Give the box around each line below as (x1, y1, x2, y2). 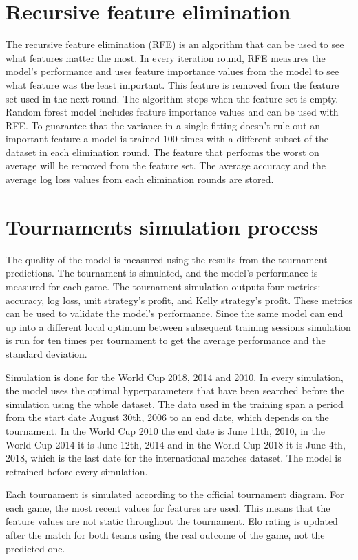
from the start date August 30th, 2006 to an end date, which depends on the (6, 410, 329, 424)
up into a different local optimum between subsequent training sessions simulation (6, 319, 351, 334)
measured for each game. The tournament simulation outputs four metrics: (6, 279, 321, 293)
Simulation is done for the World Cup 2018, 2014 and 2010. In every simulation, (6, 369, 344, 384)
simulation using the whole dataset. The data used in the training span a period (6, 396, 344, 411)
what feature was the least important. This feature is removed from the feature (6, 77, 339, 91)
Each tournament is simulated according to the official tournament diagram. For (6, 487, 344, 502)
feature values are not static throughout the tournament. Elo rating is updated (6, 514, 338, 528)
